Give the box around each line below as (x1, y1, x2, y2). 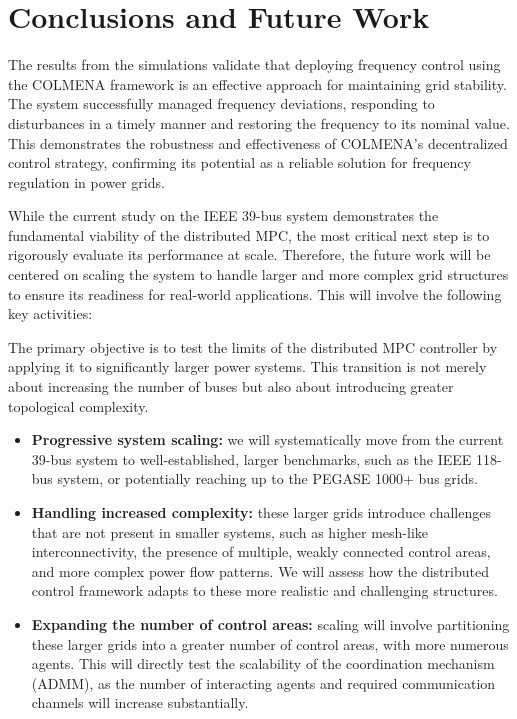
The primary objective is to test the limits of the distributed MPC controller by (8, 336, 498, 357)
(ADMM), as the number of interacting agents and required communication (31, 672, 496, 693)
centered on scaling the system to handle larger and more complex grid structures (8, 264, 509, 285)
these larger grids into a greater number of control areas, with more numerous (31, 633, 509, 654)
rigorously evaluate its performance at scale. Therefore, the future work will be (8, 244, 491, 265)
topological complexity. (8, 395, 149, 416)
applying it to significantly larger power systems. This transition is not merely (8, 356, 487, 377)
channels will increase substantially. (31, 692, 249, 713)
